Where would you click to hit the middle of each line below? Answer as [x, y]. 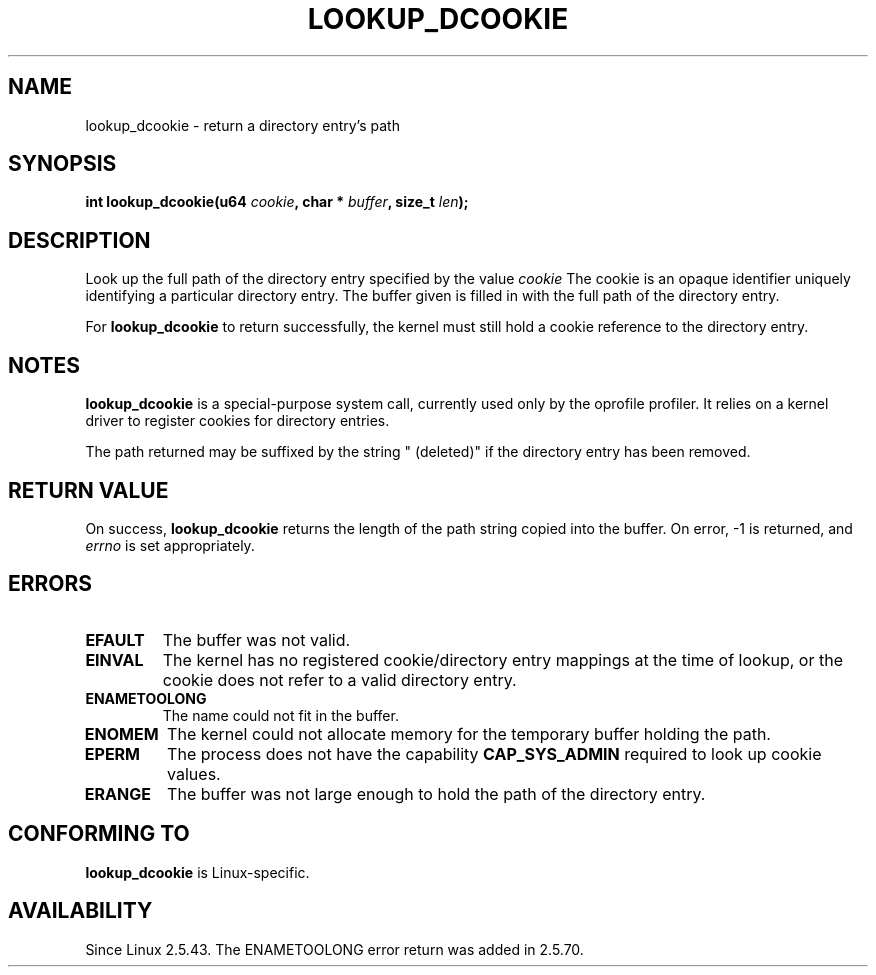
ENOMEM [121, 733]
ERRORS [50, 584]
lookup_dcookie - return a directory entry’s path [242, 125]
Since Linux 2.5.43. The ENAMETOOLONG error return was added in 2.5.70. [334, 949]
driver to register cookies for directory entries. [237, 421]
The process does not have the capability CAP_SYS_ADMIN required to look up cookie [494, 753]
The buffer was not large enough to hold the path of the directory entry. [436, 793]
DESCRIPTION [79, 240]
